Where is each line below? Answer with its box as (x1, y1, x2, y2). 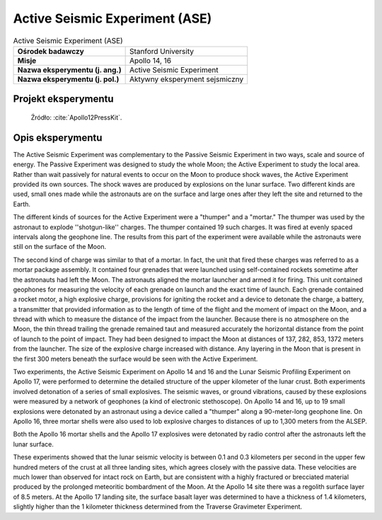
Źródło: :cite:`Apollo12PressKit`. (30, 113, 122, 122)
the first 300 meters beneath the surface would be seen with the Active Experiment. (13, 354, 258, 363)
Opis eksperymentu (13, 132, 103, 144)
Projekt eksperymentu (13, 93, 114, 105)
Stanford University (129, 46, 195, 56)
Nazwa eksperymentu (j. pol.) (17, 74, 120, 84)
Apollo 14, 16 (129, 55, 172, 65)
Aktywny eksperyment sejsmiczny (129, 74, 244, 84)
